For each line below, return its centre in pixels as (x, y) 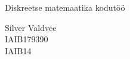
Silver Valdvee (31, 27)
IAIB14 (18, 50)
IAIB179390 (27, 39)
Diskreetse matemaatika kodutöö (65, 7)
